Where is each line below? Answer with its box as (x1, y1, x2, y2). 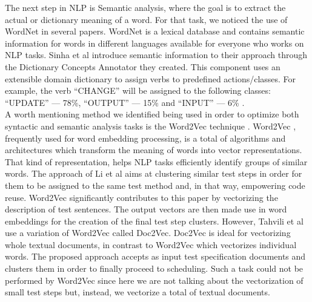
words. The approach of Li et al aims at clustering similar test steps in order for (5, 167, 302, 180)
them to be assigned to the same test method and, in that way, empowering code (5, 179, 305, 191)
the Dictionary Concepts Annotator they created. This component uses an (5, 60, 280, 73)
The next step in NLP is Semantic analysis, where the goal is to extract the (5, 1, 286, 13)
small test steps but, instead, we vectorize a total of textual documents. (5, 286, 270, 298)
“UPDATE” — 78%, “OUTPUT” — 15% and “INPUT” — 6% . (5, 96, 245, 108)
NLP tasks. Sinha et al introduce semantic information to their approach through (5, 48, 308, 61)
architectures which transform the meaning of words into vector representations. (5, 143, 302, 156)
